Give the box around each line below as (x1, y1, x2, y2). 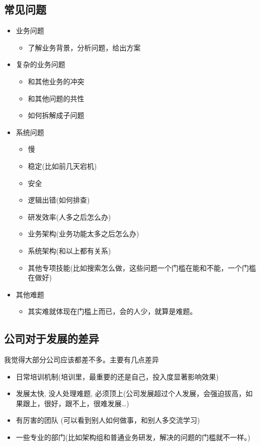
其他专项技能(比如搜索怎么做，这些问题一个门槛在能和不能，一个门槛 (28, 262, 256, 273)
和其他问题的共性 (28, 93, 84, 103)
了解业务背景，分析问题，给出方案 (28, 42, 141, 52)
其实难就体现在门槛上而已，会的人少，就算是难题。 (28, 306, 197, 316)
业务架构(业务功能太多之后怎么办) (28, 228, 139, 239)
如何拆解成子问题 (28, 110, 84, 120)
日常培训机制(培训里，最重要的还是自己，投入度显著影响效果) (16, 371, 219, 381)
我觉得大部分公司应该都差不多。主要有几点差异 (4, 354, 159, 365)
